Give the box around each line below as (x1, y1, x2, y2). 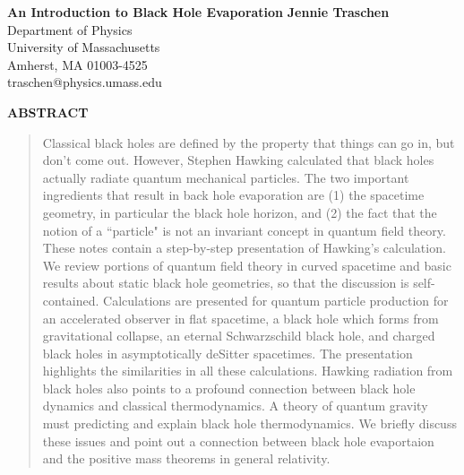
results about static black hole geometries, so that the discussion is (42, 273, 409, 292)
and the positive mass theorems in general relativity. (42, 449, 331, 468)
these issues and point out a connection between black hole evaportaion (42, 431, 434, 450)
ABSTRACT (7, 102, 89, 121)
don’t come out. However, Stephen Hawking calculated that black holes (42, 151, 434, 169)
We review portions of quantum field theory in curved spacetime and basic (42, 255, 451, 274)
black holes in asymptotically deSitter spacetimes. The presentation (42, 343, 413, 362)
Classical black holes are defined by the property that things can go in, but (42, 133, 455, 151)
